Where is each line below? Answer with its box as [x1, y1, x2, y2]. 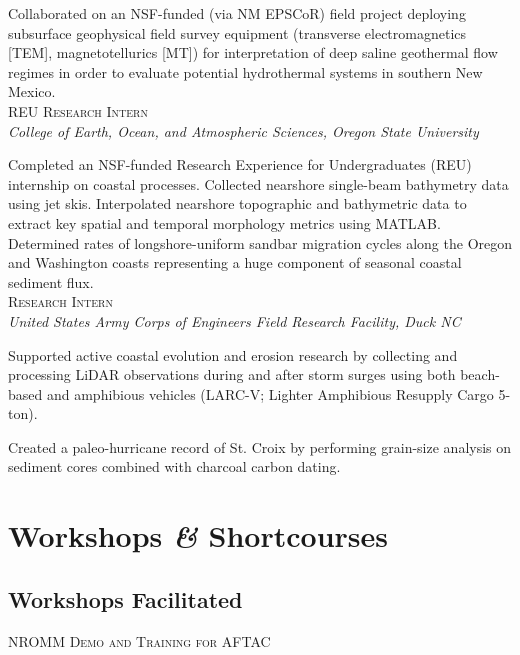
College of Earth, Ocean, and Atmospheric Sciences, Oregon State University [8, 120, 479, 141]
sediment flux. [8, 271, 94, 292]
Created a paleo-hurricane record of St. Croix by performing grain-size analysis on [8, 436, 512, 457]
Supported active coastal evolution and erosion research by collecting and [8, 344, 458, 365]
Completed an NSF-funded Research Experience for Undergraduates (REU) [8, 154, 472, 175]
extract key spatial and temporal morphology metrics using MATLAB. [8, 212, 441, 233]
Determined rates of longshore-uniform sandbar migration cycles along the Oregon [8, 232, 513, 253]
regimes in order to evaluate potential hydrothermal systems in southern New [8, 61, 483, 82]
